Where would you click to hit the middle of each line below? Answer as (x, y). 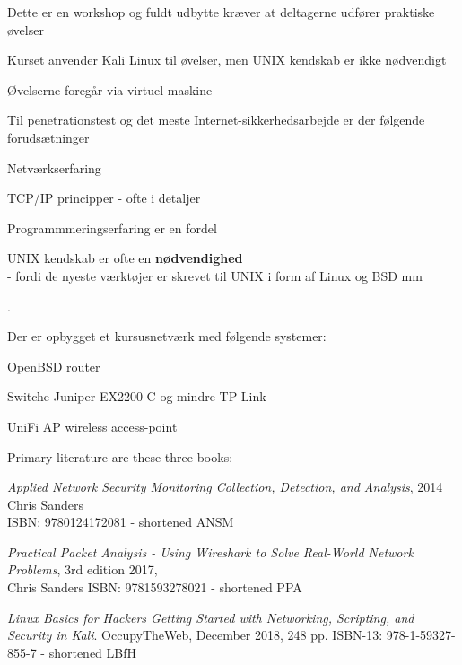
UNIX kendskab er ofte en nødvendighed (125, 258)
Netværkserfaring (54, 167)
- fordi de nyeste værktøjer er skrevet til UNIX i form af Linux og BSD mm (215, 275)
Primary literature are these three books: (120, 456)
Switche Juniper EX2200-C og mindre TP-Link (137, 396)
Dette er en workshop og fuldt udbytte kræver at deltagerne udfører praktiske (221, 12)
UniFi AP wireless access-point (92, 426)
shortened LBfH (92, 652)
